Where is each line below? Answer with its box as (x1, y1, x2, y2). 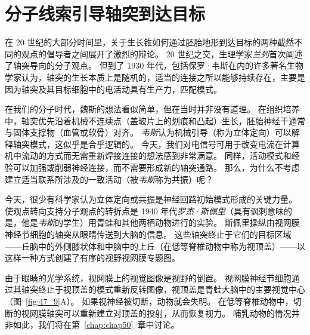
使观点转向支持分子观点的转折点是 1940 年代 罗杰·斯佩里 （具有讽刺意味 (5, 204, 284, 217)
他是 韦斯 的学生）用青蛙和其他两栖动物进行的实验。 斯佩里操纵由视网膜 (21, 216, 300, 229)
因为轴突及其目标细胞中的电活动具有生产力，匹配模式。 (5, 82, 222, 95)
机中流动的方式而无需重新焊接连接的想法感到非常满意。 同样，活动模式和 (5, 149, 292, 162)
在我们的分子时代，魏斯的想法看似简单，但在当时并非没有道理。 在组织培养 (5, 103, 300, 115)
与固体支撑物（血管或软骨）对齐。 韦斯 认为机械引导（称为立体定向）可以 (5, 126, 292, 139)
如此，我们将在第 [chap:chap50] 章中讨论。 (13, 318, 179, 331)
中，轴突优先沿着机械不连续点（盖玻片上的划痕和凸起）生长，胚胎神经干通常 (5, 114, 305, 127)
